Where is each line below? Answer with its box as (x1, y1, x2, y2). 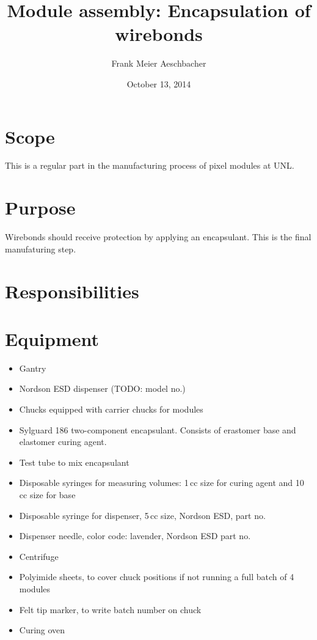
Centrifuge (19, 550, 59, 562)
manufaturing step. (5, 242, 76, 255)
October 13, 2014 (126, 77, 191, 90)
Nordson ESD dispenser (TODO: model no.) (19, 382, 186, 395)
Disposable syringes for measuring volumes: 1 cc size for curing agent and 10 (19, 476, 304, 489)
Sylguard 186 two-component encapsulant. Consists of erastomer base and (19, 423, 296, 436)
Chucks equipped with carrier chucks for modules (19, 403, 203, 416)
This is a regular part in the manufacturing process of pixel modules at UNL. (5, 159, 294, 172)
